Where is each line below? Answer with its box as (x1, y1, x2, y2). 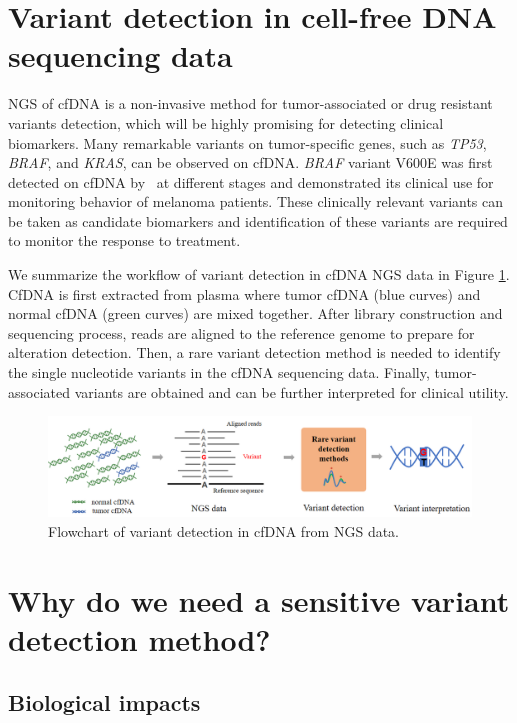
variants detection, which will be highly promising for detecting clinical (8, 112, 444, 133)
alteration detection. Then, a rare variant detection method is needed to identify (8, 342, 501, 363)
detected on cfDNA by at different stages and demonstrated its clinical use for (8, 171, 494, 192)
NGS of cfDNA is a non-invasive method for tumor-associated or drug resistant (8, 93, 493, 114)
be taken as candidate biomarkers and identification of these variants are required (8, 210, 508, 231)
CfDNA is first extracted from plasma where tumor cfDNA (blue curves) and (8, 283, 481, 304)
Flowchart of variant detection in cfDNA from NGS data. (48, 520, 400, 541)
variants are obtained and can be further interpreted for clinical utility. (74, 381, 509, 402)
